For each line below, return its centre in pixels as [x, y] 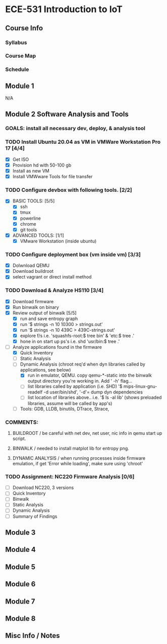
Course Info [24, 28]
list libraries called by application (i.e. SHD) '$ [75, 386]
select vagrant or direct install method [52, 277]
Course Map [21, 56]
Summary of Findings [35, 516]
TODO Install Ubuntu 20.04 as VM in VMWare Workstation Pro [83, 142]
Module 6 [20, 584]
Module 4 [21, 550]
